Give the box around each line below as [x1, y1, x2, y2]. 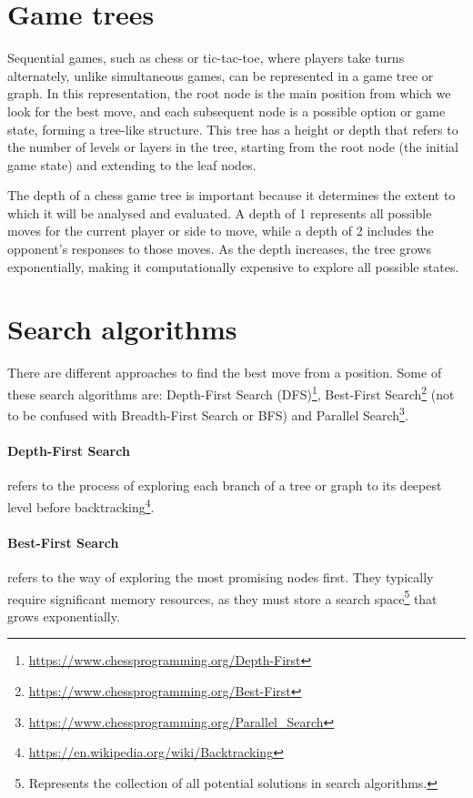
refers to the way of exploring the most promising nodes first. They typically [7, 567, 434, 586]
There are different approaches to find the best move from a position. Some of [7, 363, 442, 382]
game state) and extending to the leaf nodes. [7, 155, 257, 174]
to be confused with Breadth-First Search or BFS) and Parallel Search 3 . [7, 403, 408, 424]
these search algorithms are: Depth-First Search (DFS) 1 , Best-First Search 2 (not [7, 381, 455, 403]
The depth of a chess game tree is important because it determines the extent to [7, 186, 456, 205]
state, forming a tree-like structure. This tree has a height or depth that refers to [7, 119, 458, 138]
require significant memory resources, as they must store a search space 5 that [7, 586, 438, 608]
